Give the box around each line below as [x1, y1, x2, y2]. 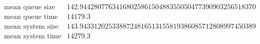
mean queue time [4, 13, 58, 21]
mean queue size [4, 4, 55, 11]
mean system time [4, 33, 61, 40]
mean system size [4, 23, 59, 31]
